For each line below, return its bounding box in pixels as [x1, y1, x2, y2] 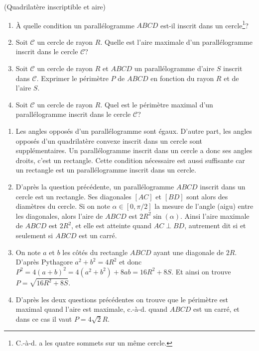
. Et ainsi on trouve [171, 266, 231, 276]
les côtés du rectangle [62, 247, 128, 257]
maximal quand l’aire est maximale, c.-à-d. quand [15, 304, 168, 314]
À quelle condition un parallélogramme [15, 20, 134, 30]
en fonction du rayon [150, 73, 214, 83]
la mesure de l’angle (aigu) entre [154, 201, 254, 211]
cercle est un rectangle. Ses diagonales [15, 191, 131, 201]
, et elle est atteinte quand [71, 220, 152, 231]
